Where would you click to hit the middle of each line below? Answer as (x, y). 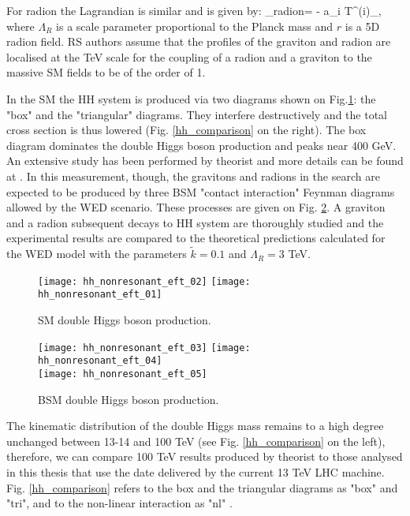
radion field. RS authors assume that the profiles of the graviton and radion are (199, 41)
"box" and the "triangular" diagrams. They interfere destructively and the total (197, 114)
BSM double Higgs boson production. (129, 399)
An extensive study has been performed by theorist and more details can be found (205, 161)
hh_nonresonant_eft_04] (100, 361)
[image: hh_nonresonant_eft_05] (123, 374)
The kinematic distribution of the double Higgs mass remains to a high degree (195, 426)
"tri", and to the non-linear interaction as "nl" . (119, 503)
